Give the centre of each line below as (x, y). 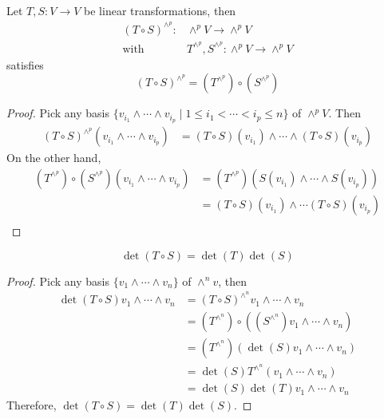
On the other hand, (54, 158)
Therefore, (32, 405)
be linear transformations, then (160, 10)
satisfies (25, 64)
